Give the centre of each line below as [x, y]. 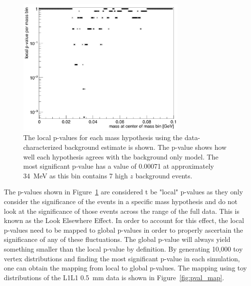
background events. [164, 175]
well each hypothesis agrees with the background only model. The [121, 156]
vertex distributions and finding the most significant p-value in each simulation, [122, 258]
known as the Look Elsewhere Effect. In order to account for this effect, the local [124, 220]
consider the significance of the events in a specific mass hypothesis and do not [121, 201]
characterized [43, 147]
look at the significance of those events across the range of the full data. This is [122, 211]
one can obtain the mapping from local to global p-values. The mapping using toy [125, 268]
